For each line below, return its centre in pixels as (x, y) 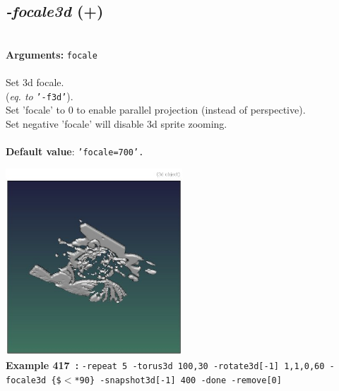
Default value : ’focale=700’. (75, 151)
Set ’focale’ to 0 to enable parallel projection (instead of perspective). (156, 110)
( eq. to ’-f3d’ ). (40, 96)
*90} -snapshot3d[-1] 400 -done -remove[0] (178, 380)
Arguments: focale (52, 54)
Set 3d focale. (35, 82)
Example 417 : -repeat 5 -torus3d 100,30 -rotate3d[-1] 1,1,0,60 (165, 365)
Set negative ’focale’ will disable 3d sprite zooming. (117, 123)
